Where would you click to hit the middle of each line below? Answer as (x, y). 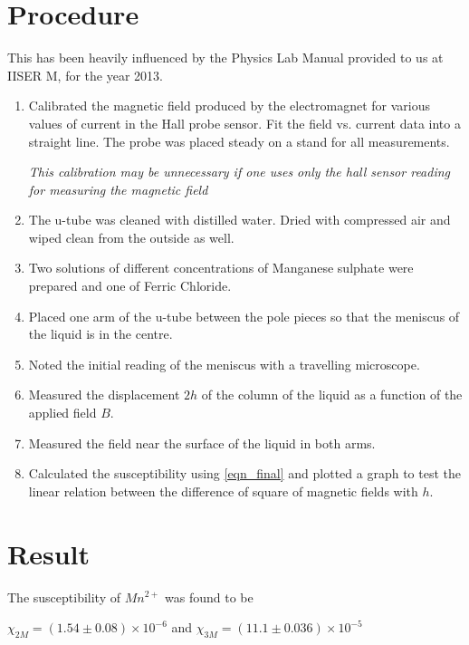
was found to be (209, 597)
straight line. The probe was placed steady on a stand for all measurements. (239, 141)
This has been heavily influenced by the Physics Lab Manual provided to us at (225, 58)
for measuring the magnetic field (118, 189)
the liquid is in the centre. (100, 334)
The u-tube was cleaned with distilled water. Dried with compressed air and (239, 220)
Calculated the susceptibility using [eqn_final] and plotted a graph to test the (244, 473)
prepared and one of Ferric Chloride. (130, 286)
